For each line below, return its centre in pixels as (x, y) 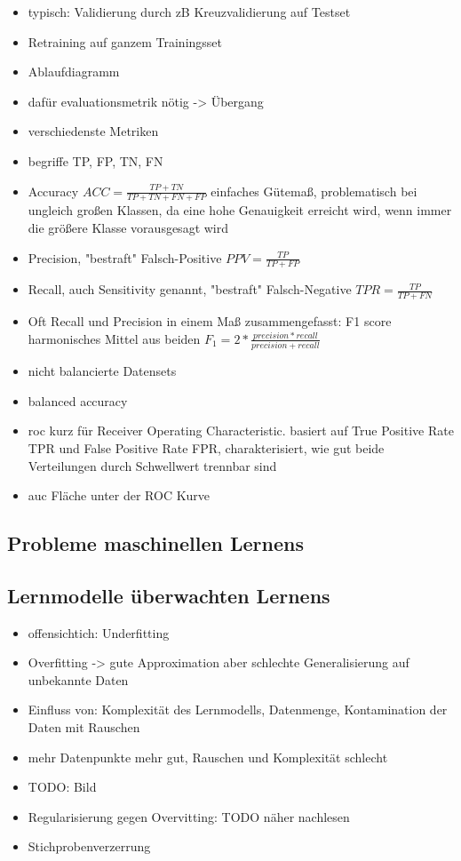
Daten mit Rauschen (84, 727)
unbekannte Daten (78, 679)
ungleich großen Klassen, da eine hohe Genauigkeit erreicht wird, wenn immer (240, 210)
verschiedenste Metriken (93, 131)
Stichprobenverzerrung (89, 846)
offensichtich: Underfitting (99, 632)
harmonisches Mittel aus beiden (114, 338)
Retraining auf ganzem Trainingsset (125, 41)
